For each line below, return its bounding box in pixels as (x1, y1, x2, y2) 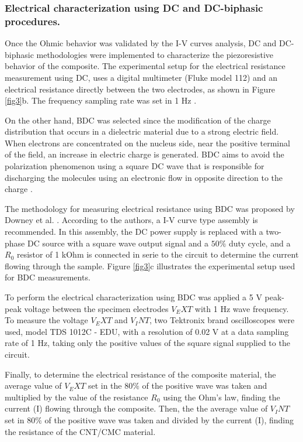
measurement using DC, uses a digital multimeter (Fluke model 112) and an (5, 71, 278, 83)
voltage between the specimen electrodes (24, 302, 169, 314)
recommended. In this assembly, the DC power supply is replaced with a (5, 225, 263, 238)
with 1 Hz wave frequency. (194, 302, 289, 314)
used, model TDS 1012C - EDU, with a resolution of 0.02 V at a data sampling (5, 325, 289, 337)
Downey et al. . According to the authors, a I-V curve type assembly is (5, 214, 258, 226)
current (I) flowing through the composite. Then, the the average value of (5, 402, 268, 414)
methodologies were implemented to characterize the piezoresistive (36, 48, 274, 60)
